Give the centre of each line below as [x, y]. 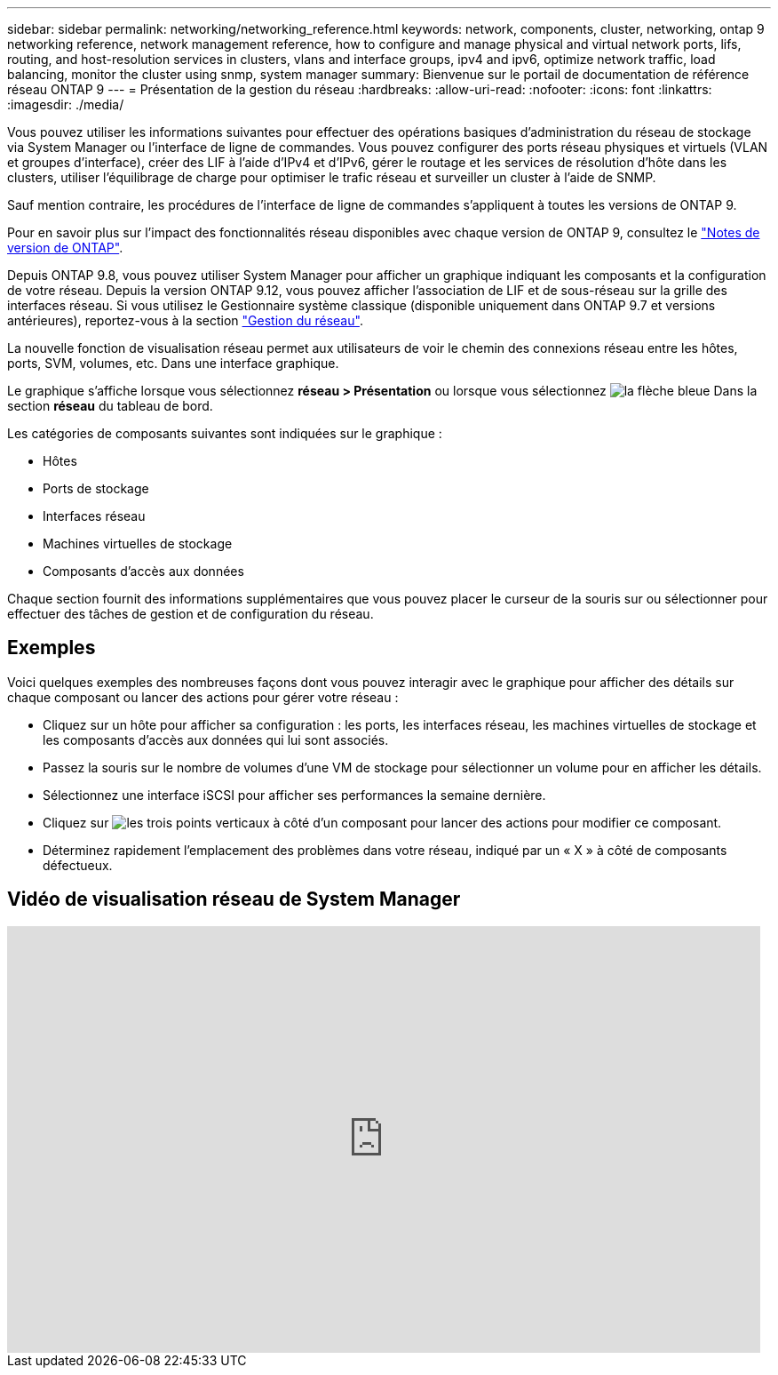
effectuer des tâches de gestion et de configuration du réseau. [191, 614]
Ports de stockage [96, 488]
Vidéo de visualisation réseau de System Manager [234, 899]
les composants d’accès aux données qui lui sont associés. [216, 739]
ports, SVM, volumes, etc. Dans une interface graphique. [173, 363]
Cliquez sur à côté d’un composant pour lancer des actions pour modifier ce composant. [382, 822]
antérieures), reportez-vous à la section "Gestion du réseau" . [185, 320]
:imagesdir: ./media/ [66, 104]
